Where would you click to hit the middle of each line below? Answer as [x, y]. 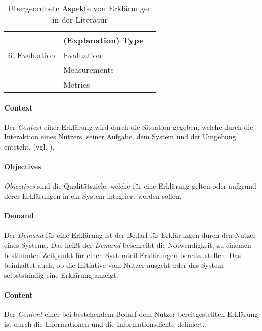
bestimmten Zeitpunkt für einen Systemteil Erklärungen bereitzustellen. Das [122, 255]
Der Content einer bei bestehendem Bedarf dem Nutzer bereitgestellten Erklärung [131, 314]
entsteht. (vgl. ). [29, 146]
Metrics [77, 84]
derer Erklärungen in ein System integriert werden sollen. [93, 195]
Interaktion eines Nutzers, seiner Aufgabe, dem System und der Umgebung [120, 137]
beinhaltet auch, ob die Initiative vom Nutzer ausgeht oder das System [114, 265]
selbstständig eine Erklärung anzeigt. [61, 274]
